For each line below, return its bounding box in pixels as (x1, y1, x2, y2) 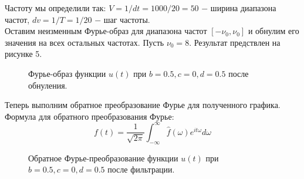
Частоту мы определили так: (5, 2, 106, 13)
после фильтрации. (107, 163, 175, 175)
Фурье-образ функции (28, 67, 106, 79)
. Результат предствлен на (189, 36, 281, 48)
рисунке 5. (5, 48, 42, 60)
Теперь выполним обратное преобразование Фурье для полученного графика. (5, 99, 281, 111)
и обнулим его (248, 25, 299, 37)
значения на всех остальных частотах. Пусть (5, 36, 164, 48)
